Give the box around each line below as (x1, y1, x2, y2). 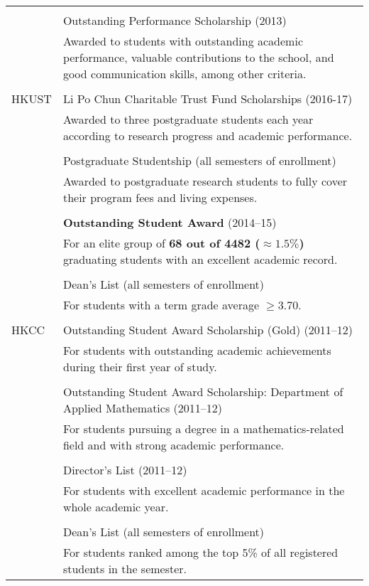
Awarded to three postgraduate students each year (62, 111, 314, 127)
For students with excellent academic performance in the (62, 482, 345, 499)
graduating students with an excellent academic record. (62, 251, 338, 267)
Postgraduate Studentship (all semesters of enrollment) (62, 152, 336, 169)
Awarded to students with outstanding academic (62, 33, 304, 49)
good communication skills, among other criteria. (62, 65, 307, 82)
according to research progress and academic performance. (62, 127, 353, 144)
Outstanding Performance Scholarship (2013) (62, 12, 287, 28)
